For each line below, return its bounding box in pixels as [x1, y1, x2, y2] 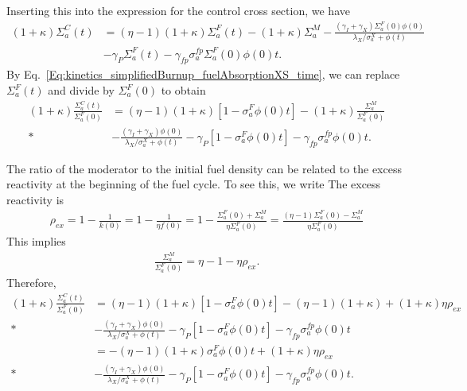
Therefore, [6, 274, 56, 291]
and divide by [48, 82, 115, 99]
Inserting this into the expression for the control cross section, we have [6, 2, 350, 18]
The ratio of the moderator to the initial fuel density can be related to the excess [6, 160, 402, 176]
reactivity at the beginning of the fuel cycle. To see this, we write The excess [6, 176, 381, 192]
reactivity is [6, 191, 64, 207]
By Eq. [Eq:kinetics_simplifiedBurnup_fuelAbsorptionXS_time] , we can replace [6, 66, 400, 83]
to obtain [161, 82, 206, 99]
